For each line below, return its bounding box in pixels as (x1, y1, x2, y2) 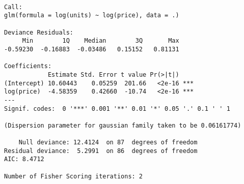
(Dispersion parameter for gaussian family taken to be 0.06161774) (4, 121, 241, 129)
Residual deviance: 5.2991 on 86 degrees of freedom (4, 147, 198, 155)
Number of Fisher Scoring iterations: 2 (4, 172, 143, 180)
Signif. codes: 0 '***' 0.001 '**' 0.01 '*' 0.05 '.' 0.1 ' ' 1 (4, 105, 230, 112)
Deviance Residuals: (4, 28, 74, 36)
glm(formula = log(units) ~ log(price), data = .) (4, 12, 179, 19)
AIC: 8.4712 (4, 156, 44, 163)
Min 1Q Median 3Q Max (22, 37, 179, 45)
